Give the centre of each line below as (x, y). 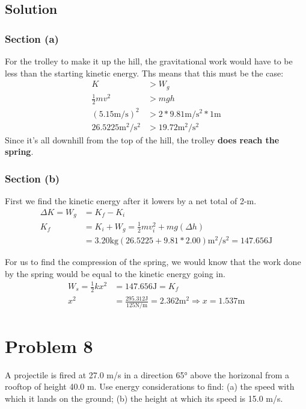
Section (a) (32, 38)
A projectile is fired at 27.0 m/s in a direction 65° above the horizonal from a (147, 374)
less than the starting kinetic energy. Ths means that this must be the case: (144, 73)
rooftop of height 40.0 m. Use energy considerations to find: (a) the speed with (150, 386)
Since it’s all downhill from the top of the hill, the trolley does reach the (142, 139)
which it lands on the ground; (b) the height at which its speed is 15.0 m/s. (144, 398)
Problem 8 (49, 345)
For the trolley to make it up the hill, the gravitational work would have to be (149, 61)
